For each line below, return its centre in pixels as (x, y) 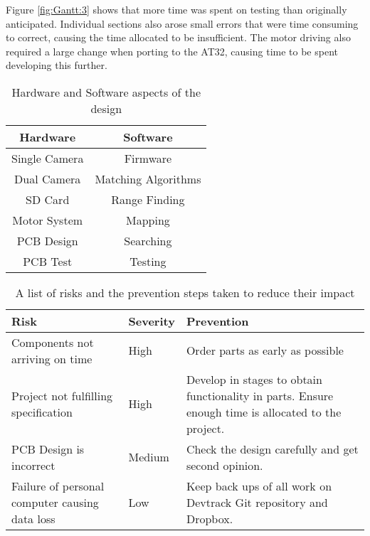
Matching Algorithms (148, 178)
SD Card (48, 199)
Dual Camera (48, 178)
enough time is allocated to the (264, 412)
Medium (149, 457)
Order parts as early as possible (265, 350)
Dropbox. (210, 518)
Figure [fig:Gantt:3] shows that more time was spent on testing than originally (176, 9)
